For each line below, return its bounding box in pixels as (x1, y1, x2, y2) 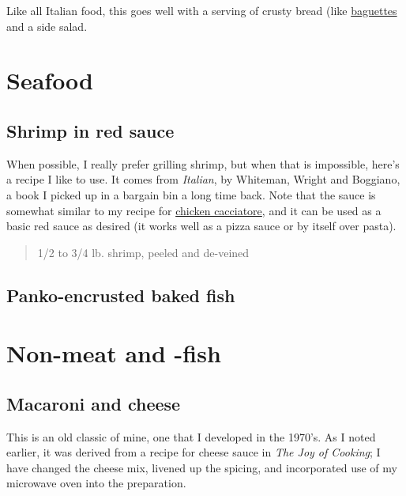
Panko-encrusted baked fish (6, 282, 235, 307)
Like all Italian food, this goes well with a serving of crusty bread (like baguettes (6, 2, 397, 18)
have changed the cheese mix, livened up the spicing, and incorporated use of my (6, 459, 397, 475)
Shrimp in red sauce (6, 118, 175, 142)
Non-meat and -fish (6, 337, 221, 369)
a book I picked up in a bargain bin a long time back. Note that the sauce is (6, 186, 376, 203)
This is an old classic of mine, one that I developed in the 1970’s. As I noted (6, 428, 376, 445)
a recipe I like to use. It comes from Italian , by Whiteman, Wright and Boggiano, (6, 171, 400, 187)
